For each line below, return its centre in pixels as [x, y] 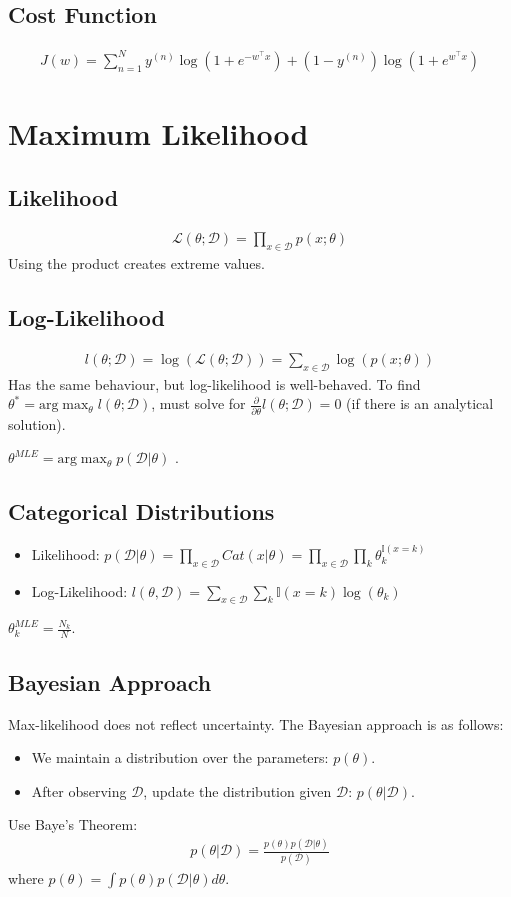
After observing [79, 790]
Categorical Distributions [141, 511]
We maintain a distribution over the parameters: [180, 757]
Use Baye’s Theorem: [73, 824]
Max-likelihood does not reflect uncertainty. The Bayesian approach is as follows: [256, 723]
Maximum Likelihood [158, 132]
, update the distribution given [237, 790]
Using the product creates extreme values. [136, 263]
